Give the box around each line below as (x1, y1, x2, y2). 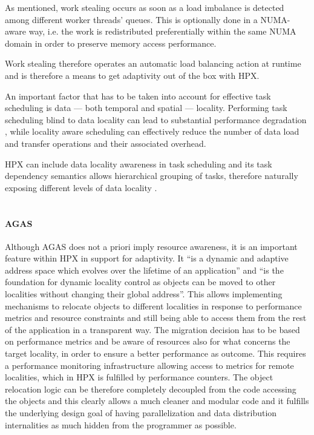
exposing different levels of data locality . (5, 181, 157, 194)
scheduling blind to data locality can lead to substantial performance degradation (5, 113, 307, 126)
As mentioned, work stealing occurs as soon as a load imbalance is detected (5, 1, 284, 13)
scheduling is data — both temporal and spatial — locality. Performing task (5, 101, 287, 114)
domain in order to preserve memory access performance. (5, 36, 217, 49)
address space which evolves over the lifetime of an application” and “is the (5, 263, 284, 276)
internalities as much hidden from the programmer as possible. (5, 418, 237, 431)
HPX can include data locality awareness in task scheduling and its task (5, 157, 272, 170)
